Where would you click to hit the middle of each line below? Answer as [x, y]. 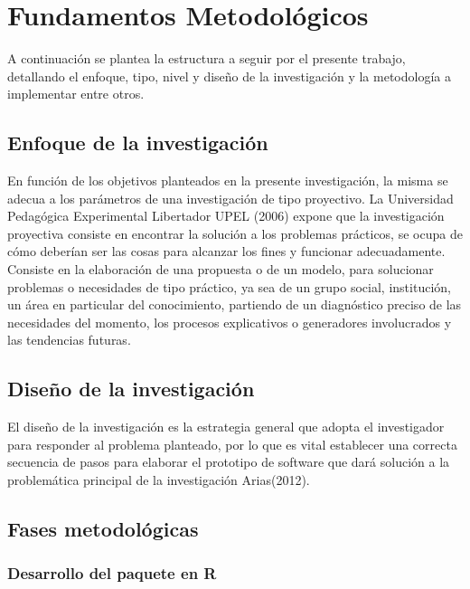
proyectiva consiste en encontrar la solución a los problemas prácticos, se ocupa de [235, 233]
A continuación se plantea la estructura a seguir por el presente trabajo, [207, 58]
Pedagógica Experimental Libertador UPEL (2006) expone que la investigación [226, 216]
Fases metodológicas [103, 529]
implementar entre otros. [76, 94]
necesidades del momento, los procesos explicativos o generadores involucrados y [230, 322]
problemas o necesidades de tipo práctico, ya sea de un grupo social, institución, [229, 286]
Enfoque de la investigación [138, 142]
